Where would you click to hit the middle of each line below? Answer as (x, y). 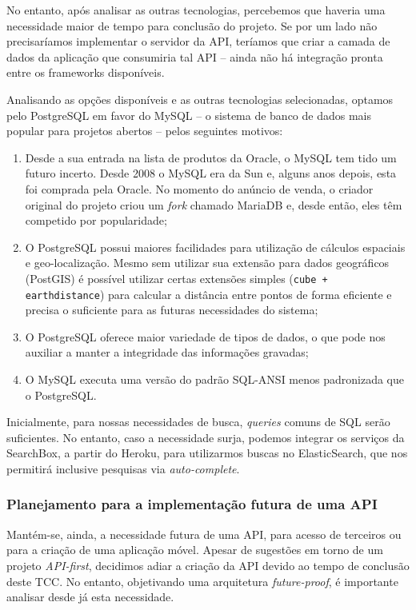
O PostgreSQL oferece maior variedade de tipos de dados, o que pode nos (205, 336)
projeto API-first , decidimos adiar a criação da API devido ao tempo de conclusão (208, 565)
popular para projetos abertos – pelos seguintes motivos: (145, 131)
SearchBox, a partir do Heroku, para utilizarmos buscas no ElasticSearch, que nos (207, 453)
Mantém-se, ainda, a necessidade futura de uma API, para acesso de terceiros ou (204, 534)
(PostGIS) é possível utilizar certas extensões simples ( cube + (176, 278)
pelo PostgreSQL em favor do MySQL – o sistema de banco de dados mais (189, 115)
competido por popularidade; (96, 220)
